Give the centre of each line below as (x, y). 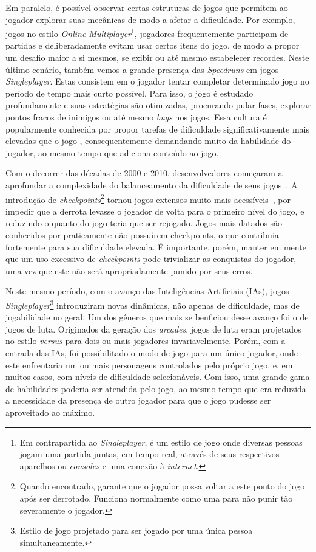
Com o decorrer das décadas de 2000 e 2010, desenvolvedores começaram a (144, 173)
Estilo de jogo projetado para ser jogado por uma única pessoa (136, 530)
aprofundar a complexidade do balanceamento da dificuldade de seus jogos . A (152, 185)
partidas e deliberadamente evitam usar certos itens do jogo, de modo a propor (153, 45)
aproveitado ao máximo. (50, 412)
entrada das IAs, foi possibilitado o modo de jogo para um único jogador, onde (152, 353)
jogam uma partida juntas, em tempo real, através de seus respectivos (150, 454)
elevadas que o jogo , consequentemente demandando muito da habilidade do (148, 141)
